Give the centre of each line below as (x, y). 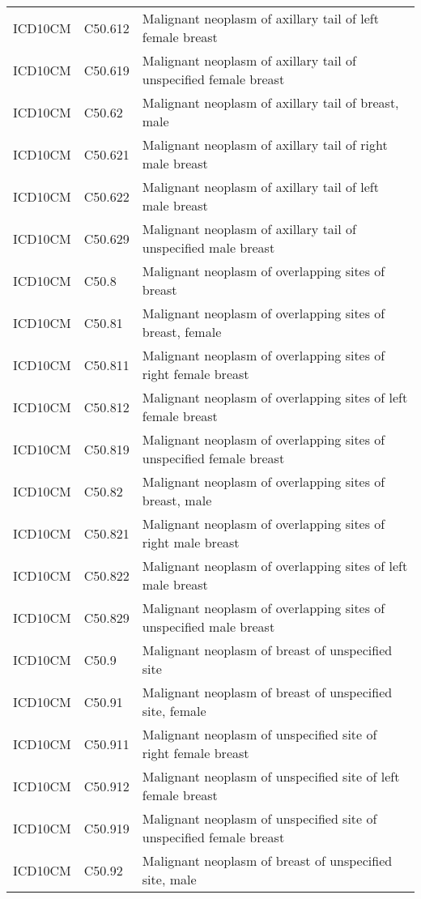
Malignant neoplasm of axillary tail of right (265, 145)
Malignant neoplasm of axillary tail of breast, (270, 102)
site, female (174, 711)
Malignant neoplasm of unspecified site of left (271, 776)
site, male (169, 879)
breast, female (182, 332)
